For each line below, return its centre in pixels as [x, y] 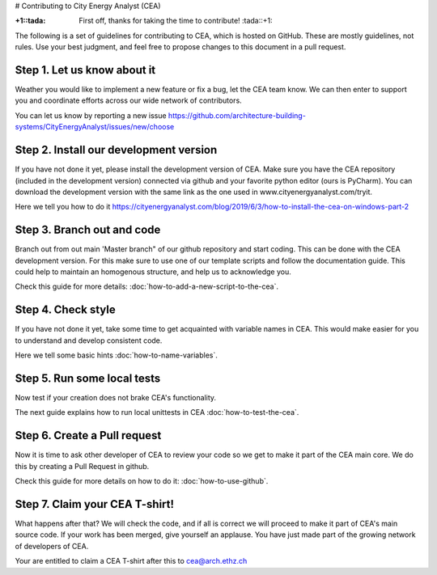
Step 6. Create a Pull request [88, 435]
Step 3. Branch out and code [88, 230]
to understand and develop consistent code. [89, 340]
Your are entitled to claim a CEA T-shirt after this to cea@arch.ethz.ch [131, 561]
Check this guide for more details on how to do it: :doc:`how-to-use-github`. [142, 481]
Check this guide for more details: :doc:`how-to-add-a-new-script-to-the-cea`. [147, 286]
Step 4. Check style [66, 310]
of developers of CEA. [52, 546]
